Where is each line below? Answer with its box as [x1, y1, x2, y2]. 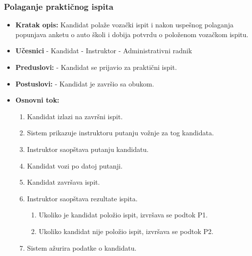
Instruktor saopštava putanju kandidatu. [27, 144, 149, 154]
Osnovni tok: [15, 95, 60, 105]
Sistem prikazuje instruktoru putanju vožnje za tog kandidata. [27, 128, 214, 138]
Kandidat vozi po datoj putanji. [27, 160, 123, 171]
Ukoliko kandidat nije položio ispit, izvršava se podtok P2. [39, 226, 213, 236]
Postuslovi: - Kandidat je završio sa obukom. [15, 78, 154, 88]
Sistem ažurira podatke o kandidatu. [27, 242, 137, 253]
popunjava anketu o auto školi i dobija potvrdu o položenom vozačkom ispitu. [15, 29, 249, 39]
